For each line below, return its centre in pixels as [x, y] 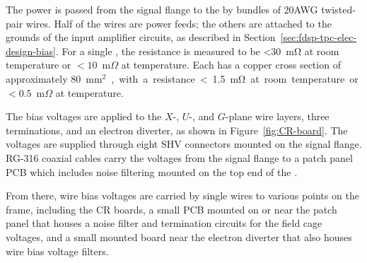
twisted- [338, 9]
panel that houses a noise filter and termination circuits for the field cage [164, 223]
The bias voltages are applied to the [84, 116]
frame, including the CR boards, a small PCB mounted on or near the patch [171, 209]
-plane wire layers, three [277, 116]
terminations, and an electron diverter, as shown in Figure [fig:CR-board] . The [177, 130]
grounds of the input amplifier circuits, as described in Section [141, 37]
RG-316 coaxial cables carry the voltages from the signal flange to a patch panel [179, 157]
